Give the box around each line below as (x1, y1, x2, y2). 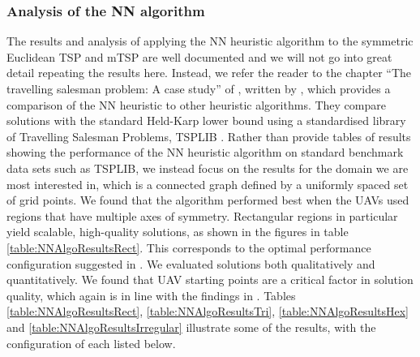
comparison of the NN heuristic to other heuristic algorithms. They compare (6, 96, 386, 113)
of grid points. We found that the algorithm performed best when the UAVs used (6, 191, 409, 209)
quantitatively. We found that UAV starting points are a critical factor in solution (6, 271, 414, 288)
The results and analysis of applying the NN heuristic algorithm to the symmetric (6, 32, 414, 49)
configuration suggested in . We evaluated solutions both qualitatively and (6, 255, 375, 272)
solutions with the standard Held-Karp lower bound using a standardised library (6, 112, 406, 129)
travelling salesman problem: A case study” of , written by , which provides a (6, 80, 391, 97)
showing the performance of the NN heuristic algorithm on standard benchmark (6, 144, 404, 161)
